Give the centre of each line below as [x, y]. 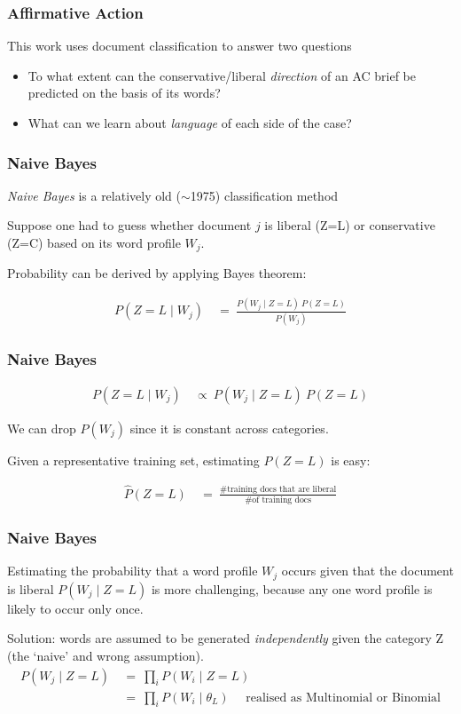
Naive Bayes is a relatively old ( [94, 195]
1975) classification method [264, 195]
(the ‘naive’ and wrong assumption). [105, 655]
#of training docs [278, 500]
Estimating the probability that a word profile [133, 571]
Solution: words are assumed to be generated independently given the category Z [226, 638]
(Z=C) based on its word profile [94, 242]
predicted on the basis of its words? [124, 93]
